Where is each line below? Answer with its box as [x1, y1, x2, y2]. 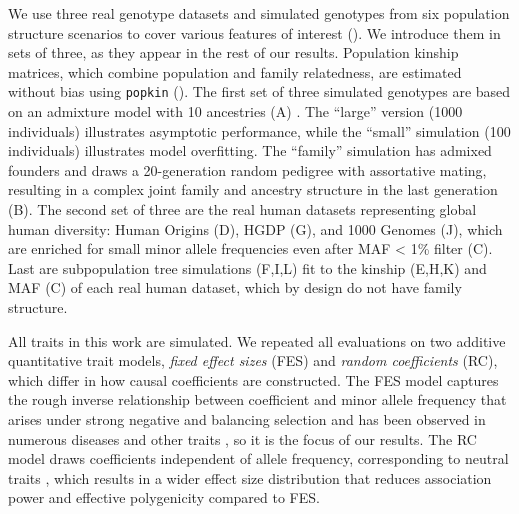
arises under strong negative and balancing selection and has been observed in [8, 408, 486, 429]
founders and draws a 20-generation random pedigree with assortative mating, [8, 159, 487, 180]
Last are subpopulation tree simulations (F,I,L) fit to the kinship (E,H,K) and [8, 257, 487, 278]
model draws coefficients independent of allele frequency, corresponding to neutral [8, 448, 509, 469]
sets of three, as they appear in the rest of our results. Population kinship [8, 42, 459, 63]
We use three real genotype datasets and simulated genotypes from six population [8, 3, 510, 23]
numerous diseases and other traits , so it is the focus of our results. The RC [8, 428, 477, 449]
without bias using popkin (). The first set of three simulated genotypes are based [8, 81, 511, 102]
